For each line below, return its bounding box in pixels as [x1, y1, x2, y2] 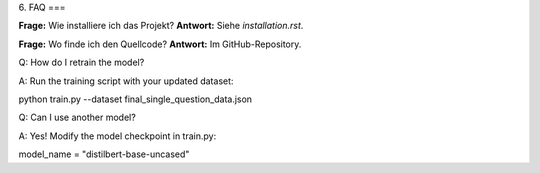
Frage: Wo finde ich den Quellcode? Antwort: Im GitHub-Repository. [18, 38, 302, 50]
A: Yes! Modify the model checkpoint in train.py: [18, 130, 217, 142]
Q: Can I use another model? [18, 111, 137, 124]
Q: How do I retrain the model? [18, 56, 145, 69]
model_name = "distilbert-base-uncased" [18, 148, 190, 160]
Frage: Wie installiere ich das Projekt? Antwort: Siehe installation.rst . [18, 20, 304, 32]
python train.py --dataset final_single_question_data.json [18, 93, 253, 105]
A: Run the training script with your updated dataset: [18, 75, 234, 87]
